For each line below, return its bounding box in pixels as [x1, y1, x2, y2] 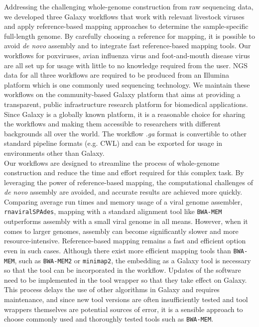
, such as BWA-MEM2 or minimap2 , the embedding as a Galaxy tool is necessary [14, 255, 251, 265]
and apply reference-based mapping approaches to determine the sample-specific [4, 21, 249, 31]
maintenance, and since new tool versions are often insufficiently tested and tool [4, 294, 248, 304]
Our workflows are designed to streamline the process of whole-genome [4, 157, 220, 168]
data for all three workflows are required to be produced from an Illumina [4, 70, 229, 80]
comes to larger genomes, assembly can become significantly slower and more [4, 225, 239, 236]
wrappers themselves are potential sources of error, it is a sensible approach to [4, 304, 243, 314]
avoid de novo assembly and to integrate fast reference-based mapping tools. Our [4, 40, 251, 51]
